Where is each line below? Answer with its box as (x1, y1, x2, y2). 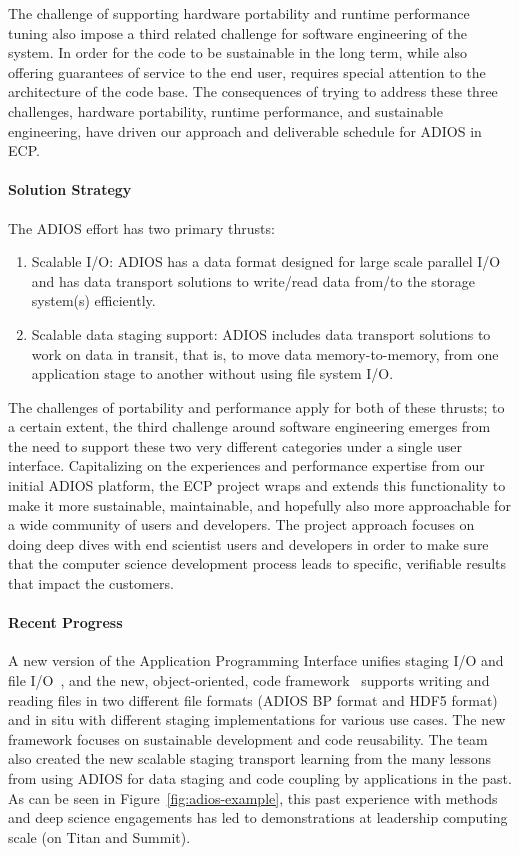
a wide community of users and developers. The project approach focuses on (8, 514, 475, 535)
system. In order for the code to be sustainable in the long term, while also (8, 42, 468, 63)
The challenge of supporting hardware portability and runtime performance (8, 3, 470, 23)
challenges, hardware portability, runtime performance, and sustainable (8, 100, 443, 121)
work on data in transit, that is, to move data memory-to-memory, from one (31, 343, 499, 364)
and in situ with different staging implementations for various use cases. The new (8, 709, 506, 730)
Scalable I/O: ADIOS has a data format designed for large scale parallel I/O (31, 251, 501, 272)
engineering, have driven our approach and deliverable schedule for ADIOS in (8, 120, 482, 141)
